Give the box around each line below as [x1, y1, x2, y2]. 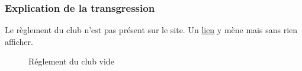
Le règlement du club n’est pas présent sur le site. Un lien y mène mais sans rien [5, 24, 298, 36]
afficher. [5, 35, 33, 47]
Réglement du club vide [28, 55, 114, 67]
